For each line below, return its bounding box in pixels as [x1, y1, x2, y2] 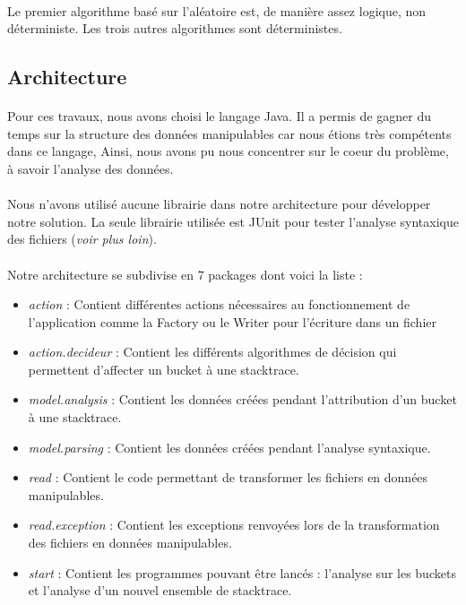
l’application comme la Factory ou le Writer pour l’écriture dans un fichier [28, 312, 436, 331]
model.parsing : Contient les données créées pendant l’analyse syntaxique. [28, 437, 431, 456]
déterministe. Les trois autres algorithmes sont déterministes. [7, 19, 342, 38]
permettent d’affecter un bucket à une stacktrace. [28, 359, 299, 378]
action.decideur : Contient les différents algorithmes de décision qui [28, 342, 397, 361]
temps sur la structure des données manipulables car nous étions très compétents [7, 124, 452, 143]
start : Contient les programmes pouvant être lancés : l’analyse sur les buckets [28, 563, 456, 582]
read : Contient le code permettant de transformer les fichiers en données [28, 468, 428, 487]
